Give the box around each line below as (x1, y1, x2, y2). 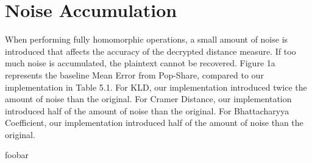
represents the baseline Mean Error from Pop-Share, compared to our (5, 68, 264, 81)
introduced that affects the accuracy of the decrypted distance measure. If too (5, 44, 296, 57)
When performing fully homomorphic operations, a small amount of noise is (5, 33, 288, 46)
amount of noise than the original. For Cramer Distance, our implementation (5, 92, 292, 105)
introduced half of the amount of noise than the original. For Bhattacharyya (5, 104, 289, 117)
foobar (5, 148, 29, 161)
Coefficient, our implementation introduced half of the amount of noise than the (5, 116, 303, 129)
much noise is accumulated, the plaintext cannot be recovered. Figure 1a (5, 57, 275, 69)
